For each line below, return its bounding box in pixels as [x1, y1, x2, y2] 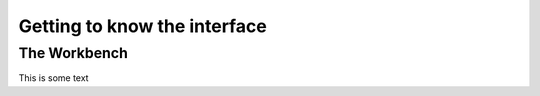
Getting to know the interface [18, 15, 267, 37]
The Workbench [18, 44, 129, 62]
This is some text [18, 72, 89, 84]
